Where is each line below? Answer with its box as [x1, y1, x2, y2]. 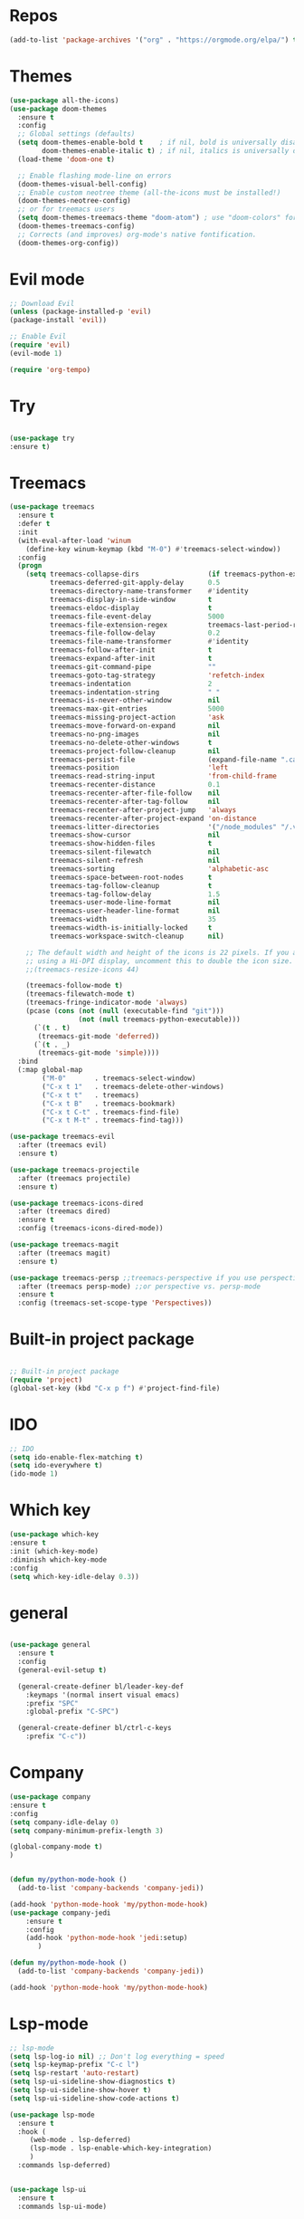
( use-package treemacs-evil [9, 1133, 116, 1142]
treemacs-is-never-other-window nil [49, 696, 221, 705]
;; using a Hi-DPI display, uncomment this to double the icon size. [25, 956, 294, 965]
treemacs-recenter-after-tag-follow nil [49, 797, 221, 806]
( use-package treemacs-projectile [9, 1165, 140, 1174]
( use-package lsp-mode [9, 2110, 95, 2119]
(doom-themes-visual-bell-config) [17, 179, 147, 188]
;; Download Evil [9, 299, 75, 308]
